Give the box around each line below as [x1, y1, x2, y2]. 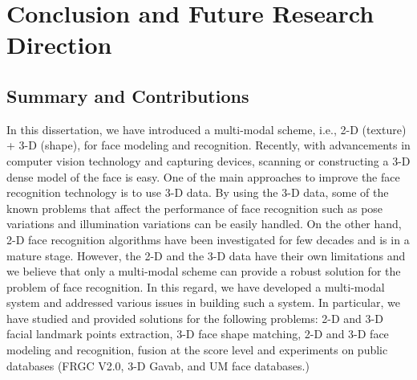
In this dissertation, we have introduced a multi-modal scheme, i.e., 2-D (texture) [6, 121, 407, 137]
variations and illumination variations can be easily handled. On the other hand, [6, 215, 402, 232]
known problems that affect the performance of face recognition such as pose [6, 199, 383, 216]
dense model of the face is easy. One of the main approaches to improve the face [6, 168, 400, 185]
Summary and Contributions [6, 83, 249, 108]
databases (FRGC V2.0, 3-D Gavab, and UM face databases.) [6, 357, 310, 374]
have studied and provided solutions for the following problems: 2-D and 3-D [6, 309, 383, 326]
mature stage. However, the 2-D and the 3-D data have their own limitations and [6, 247, 406, 264]
